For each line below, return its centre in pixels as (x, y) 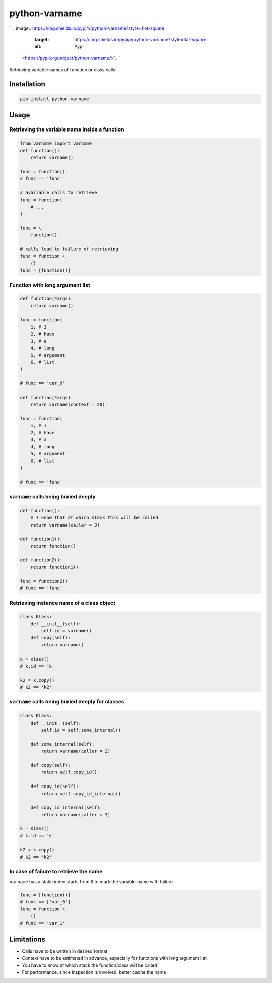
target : (42, 39)
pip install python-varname (54, 99)
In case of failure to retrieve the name (56, 872)
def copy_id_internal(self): (66, 808)
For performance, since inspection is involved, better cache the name (94, 972)
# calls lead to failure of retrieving (69, 249)
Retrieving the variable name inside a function (67, 129)
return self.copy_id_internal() (81, 793)
